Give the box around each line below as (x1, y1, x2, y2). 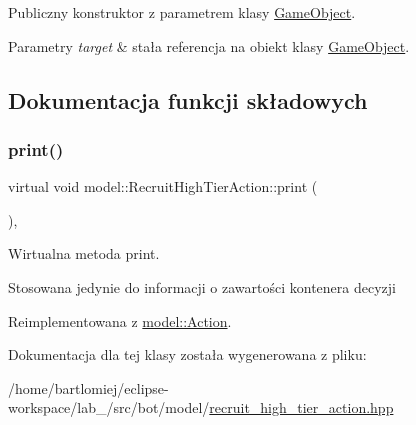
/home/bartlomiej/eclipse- (8, 377, 169, 398)
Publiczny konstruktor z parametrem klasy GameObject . (8, 2, 356, 22)
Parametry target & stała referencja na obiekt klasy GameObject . (8, 35, 410, 56)
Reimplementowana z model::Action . (8, 310, 232, 331)
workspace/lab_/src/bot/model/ (8, 397, 210, 418)
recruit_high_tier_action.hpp (209, 397, 394, 418)
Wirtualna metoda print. (8, 243, 160, 264)
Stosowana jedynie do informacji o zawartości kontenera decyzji (8, 276, 396, 297)
